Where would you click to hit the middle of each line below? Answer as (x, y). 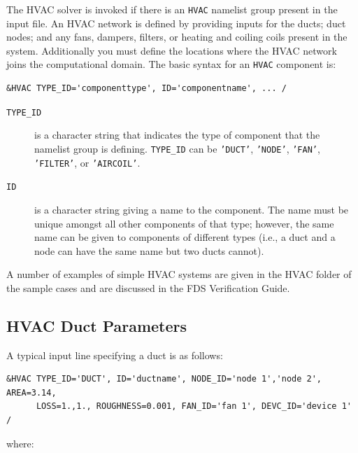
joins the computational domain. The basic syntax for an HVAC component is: (171, 64)
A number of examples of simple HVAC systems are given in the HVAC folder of (179, 274)
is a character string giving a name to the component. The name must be (192, 209)
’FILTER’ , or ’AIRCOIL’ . (87, 162)
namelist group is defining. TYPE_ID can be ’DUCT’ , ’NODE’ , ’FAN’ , (177, 148)
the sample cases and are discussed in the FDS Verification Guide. (148, 287)
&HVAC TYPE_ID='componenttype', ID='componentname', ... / (146, 89)
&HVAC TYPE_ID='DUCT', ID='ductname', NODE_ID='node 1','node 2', (164, 379)
